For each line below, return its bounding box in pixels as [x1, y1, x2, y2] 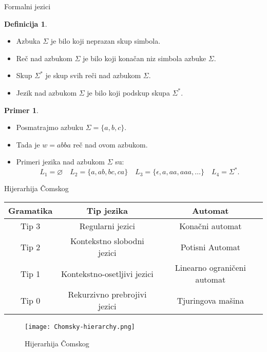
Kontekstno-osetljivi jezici [61, 267, 154, 280]
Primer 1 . [4, 104, 39, 115]
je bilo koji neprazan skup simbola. [50, 35, 161, 46]
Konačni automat [179, 220, 242, 232]
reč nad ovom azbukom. [73, 139, 148, 150]
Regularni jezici [79, 220, 136, 232]
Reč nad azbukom [16, 52, 72, 63]
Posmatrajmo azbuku [16, 122, 84, 133]
